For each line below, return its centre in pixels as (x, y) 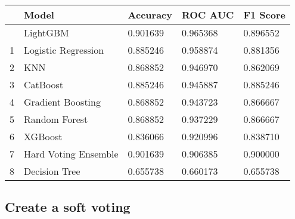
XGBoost (43, 136)
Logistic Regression (64, 50)
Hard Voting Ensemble (71, 154)
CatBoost (44, 84)
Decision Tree (52, 171)
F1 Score (264, 15)
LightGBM (46, 33)
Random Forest (56, 119)
